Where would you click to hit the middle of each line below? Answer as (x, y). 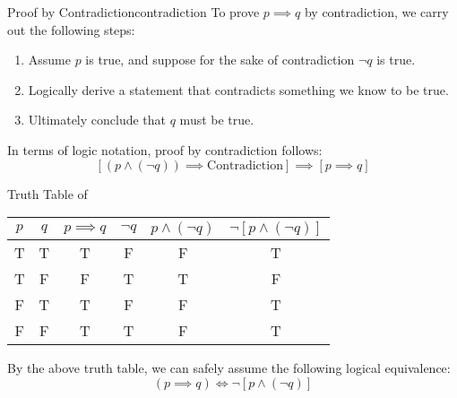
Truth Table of (47, 193)
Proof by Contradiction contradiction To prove (134, 12)
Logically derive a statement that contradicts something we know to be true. (238, 89)
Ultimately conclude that (97, 120)
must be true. (217, 120)
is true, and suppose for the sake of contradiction (220, 60)
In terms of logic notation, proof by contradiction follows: (165, 149)
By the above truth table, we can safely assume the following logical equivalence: (229, 368)
